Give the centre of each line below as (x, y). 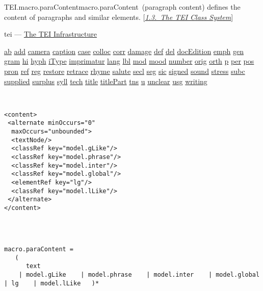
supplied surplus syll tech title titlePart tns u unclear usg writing (106, 81)
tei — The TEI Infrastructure (51, 34)
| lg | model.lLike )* (52, 283)
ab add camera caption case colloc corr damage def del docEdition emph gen (124, 51)
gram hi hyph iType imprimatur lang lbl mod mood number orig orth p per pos (129, 61)
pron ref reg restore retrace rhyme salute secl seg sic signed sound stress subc (125, 71)
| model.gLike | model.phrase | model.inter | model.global (139, 274)
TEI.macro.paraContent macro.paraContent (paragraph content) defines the (122, 7)
